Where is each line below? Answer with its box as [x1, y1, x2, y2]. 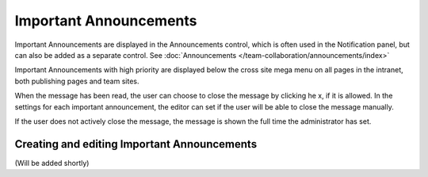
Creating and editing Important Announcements [14, 137, 258, 151]
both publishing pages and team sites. [14, 76, 139, 86]
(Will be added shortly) [14, 158, 90, 167]
